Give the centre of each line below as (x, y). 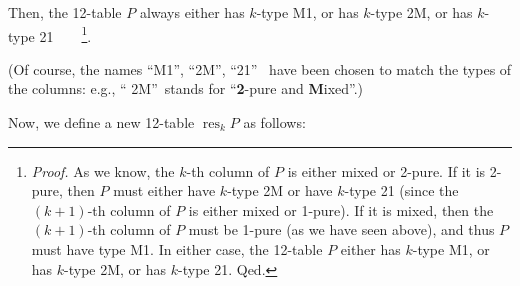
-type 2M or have (280, 190)
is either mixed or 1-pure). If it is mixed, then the (341, 209)
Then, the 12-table (65, 12)
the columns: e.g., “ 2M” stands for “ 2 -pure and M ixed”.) (186, 88)
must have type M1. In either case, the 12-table (177, 249)
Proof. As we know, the (103, 170)
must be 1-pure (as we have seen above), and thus (341, 229)
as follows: (274, 122)
